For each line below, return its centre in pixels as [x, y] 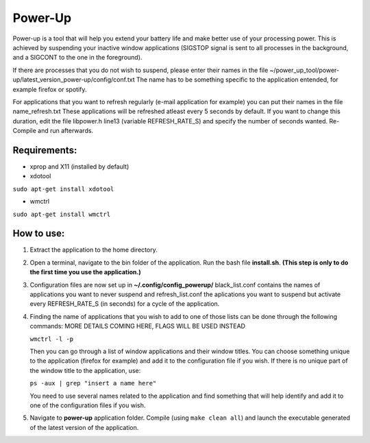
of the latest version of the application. [84, 427]
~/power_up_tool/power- [305, 70]
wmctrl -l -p [52, 339]
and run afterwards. [66, 131]
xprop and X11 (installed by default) [79, 166]
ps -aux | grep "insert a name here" [93, 383]
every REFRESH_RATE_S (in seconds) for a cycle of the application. [125, 304]
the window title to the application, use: [85, 370]
